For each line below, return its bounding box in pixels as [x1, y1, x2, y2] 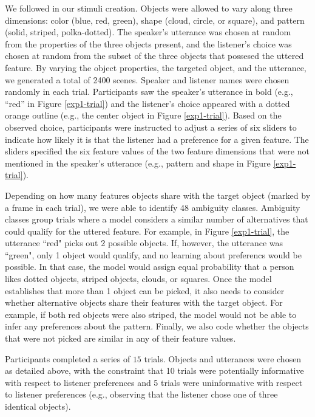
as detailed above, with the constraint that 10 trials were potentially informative [5, 364, 304, 377]
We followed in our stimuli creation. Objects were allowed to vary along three [5, 2, 293, 14]
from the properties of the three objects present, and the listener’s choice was [5, 37, 292, 50]
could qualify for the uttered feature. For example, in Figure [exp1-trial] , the [5, 224, 290, 237]
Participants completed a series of [5, 352, 130, 365]
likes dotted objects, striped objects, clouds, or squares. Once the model [5, 272, 272, 285]
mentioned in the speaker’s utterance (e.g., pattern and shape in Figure [5, 156, 271, 169]
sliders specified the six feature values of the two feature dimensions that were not [5, 145, 310, 157]
